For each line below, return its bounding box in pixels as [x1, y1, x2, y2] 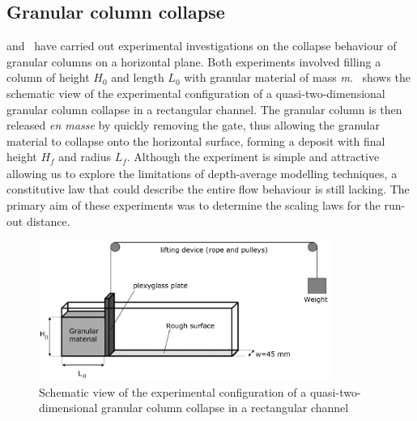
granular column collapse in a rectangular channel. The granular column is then [6, 100, 402, 117]
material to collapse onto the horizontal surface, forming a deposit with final [6, 132, 385, 149]
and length [111, 69, 164, 86]
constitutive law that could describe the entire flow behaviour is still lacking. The [6, 181, 410, 198]
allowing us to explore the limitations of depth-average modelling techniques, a [6, 164, 398, 181]
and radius [58, 148, 111, 165]
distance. [26, 212, 70, 229]
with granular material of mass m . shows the [184, 69, 411, 86]
